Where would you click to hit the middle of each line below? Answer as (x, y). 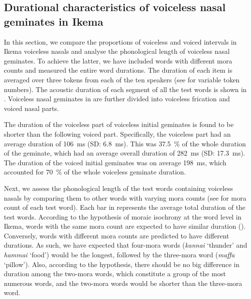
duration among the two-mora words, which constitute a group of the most (115, 274)
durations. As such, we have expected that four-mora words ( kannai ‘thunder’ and (125, 245)
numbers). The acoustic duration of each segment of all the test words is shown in (125, 89)
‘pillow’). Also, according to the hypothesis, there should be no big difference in (122, 264)
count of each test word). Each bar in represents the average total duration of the (125, 207)
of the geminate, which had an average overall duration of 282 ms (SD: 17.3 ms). (125, 153)
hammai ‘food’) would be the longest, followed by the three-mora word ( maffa (119, 255)
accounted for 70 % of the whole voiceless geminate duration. (95, 172)
